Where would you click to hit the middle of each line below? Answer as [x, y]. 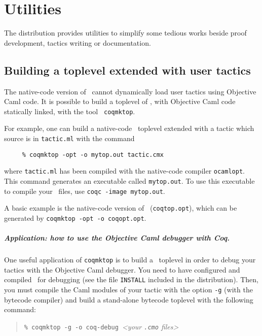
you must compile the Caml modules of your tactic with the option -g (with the [128, 290]
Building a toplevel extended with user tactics [127, 70]
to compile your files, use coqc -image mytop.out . [85, 191]
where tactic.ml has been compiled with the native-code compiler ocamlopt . [124, 171]
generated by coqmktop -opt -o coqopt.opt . [75, 217]
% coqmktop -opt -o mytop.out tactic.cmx [93, 155]
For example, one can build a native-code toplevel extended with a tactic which [129, 128]
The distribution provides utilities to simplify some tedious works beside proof [125, 33]
